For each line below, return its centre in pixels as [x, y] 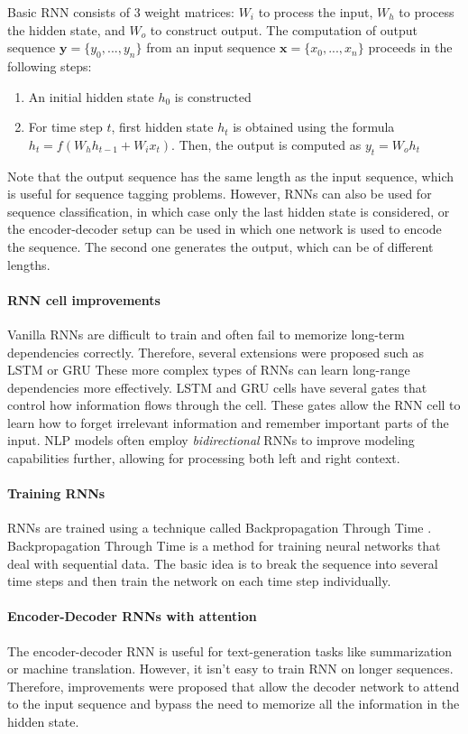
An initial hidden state [91, 96]
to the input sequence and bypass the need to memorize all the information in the [234, 704]
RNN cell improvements [84, 299]
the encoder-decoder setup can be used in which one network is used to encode [225, 229]
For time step [65, 127]
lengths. [29, 264]
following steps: [50, 65]
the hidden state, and [66, 29]
